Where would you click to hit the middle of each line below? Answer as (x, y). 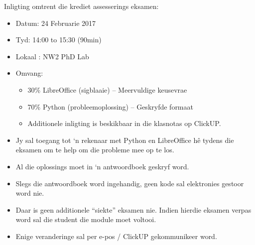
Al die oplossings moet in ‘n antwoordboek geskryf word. (102, 166)
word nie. (30, 193)
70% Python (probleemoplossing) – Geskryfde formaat (110, 106)
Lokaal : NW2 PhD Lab (52, 56)
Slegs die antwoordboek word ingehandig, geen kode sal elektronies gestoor (130, 183)
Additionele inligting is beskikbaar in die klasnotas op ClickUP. (124, 123)
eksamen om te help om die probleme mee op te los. (95, 150)
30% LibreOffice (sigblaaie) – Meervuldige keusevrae (107, 89)
